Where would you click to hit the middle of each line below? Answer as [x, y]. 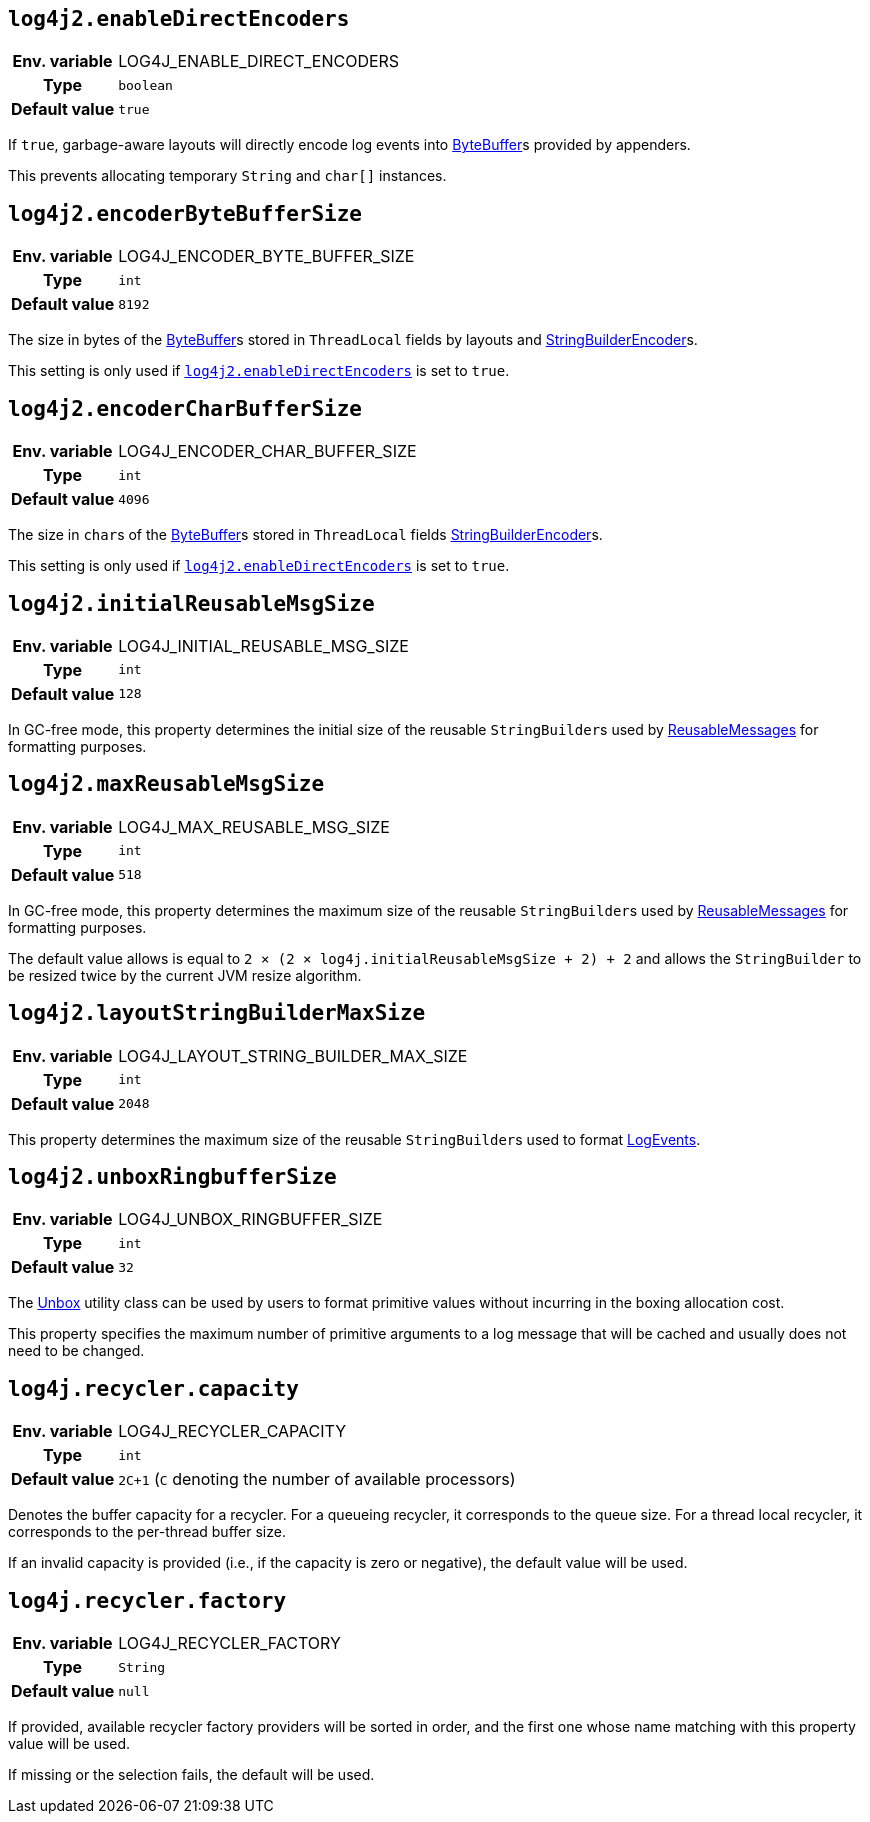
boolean [145, 85]
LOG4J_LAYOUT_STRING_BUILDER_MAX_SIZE [293, 1055]
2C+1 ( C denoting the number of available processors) [317, 1479]
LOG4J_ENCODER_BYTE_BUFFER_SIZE [266, 256]
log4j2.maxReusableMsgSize [166, 784]
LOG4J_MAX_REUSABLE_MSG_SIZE [254, 826]
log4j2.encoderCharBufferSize [185, 408]
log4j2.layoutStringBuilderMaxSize [217, 1013]
